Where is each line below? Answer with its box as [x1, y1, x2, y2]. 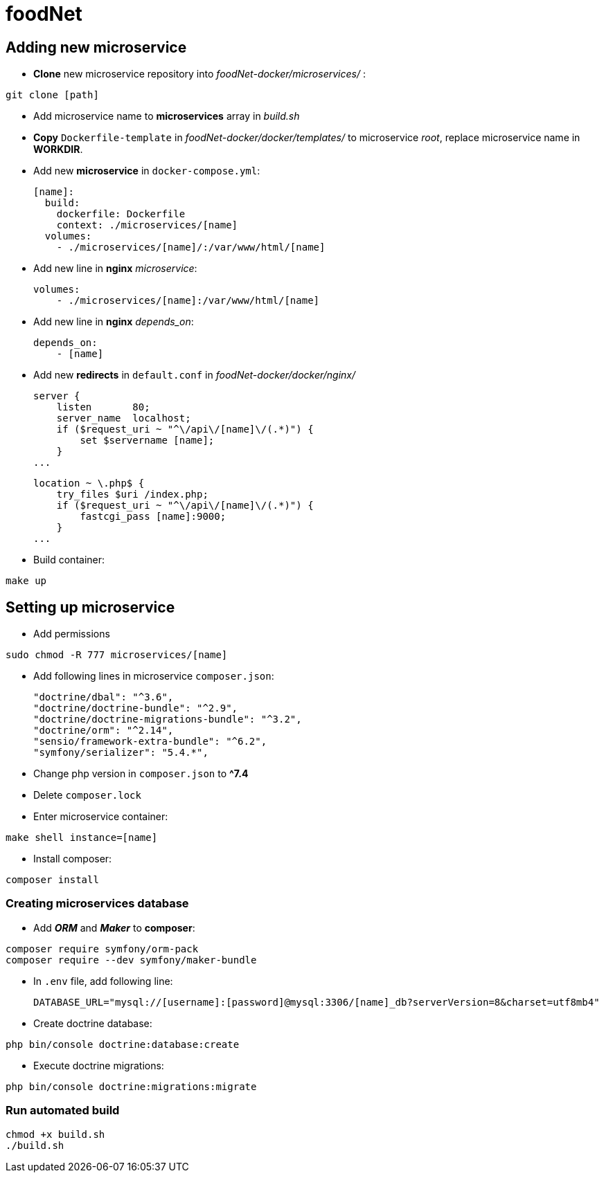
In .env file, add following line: [33, 975, 173, 987]
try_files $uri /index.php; [56, 489, 208, 500]
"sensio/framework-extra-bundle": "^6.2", [33, 736, 267, 747]
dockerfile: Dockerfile [56, 208, 186, 220]
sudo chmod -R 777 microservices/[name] [6, 649, 228, 661]
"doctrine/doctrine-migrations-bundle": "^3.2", [33, 714, 302, 725]
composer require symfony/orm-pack [6, 943, 199, 954]
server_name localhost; [56, 413, 191, 424]
